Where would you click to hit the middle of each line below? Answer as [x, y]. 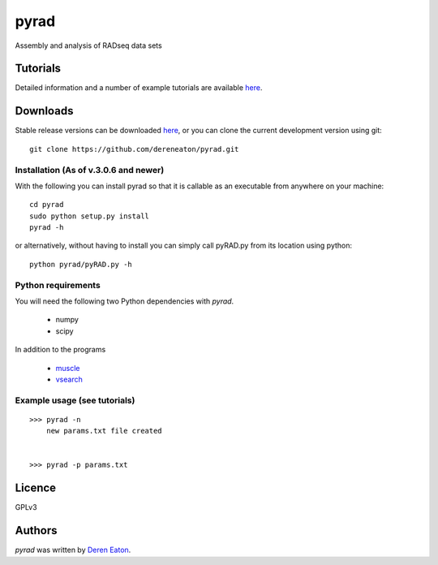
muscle [68, 368]
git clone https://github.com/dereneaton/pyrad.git [134, 149]
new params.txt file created [104, 431]
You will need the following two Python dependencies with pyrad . [125, 301]
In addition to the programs [60, 350]
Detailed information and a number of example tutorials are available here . [139, 88]
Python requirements [58, 285]
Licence [36, 488]
